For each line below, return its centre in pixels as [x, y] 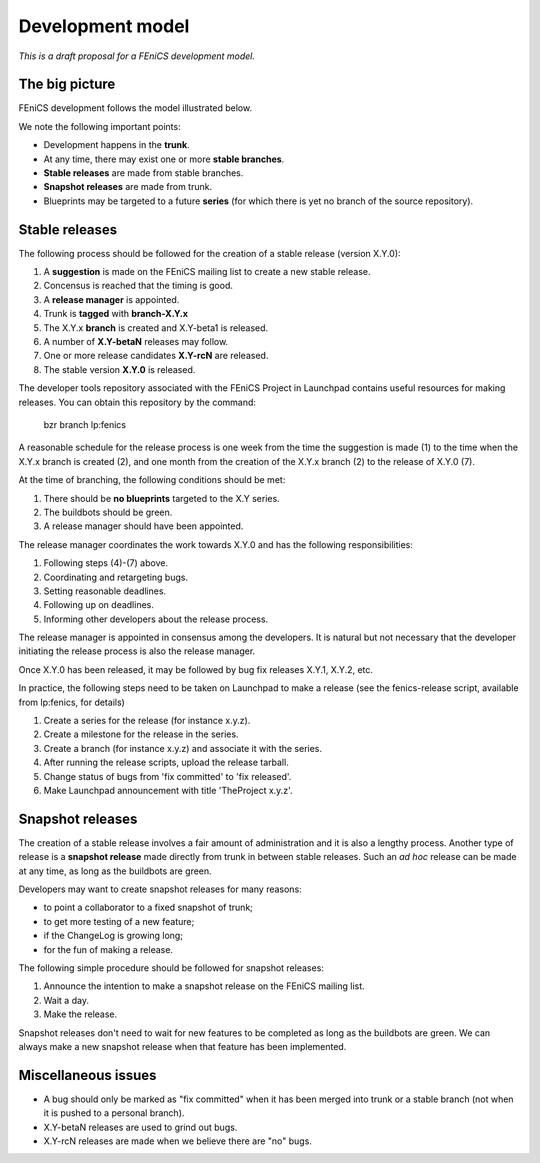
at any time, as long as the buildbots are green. [115, 871]
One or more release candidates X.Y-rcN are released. [156, 356]
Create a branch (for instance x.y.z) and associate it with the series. [183, 748]
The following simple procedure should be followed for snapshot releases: [171, 968]
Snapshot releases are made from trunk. [128, 187]
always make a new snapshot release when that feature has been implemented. [182, 1046]
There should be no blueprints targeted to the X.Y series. [161, 498]
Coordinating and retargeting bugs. [116, 577]
